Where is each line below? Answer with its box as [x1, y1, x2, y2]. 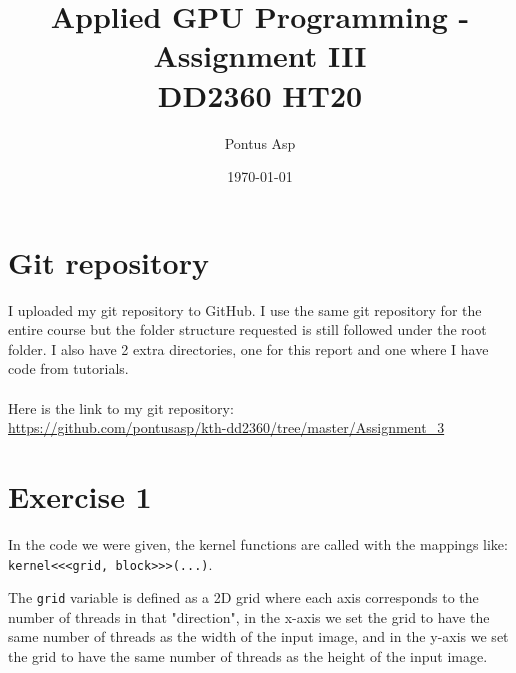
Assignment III [153, 35, 367, 76]
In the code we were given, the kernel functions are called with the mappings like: [8, 533, 508, 554]
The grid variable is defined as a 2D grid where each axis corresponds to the [8, 587, 479, 608]
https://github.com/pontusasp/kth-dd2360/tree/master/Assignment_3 [8, 417, 445, 438]
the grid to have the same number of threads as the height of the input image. [8, 646, 488, 666]
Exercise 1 [8, 475, 152, 516]
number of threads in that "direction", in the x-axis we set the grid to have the [8, 606, 490, 627]
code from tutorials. [8, 358, 129, 379]
